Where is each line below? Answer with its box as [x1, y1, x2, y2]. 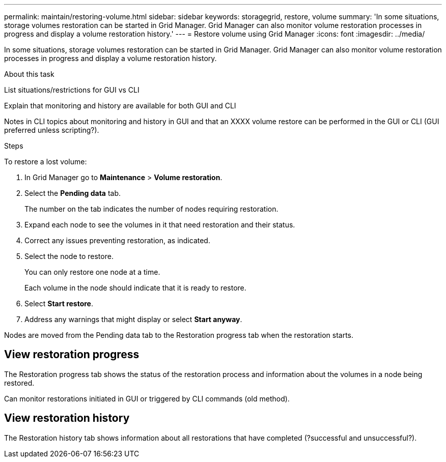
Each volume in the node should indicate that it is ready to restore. [24, 283, 246, 292]
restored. [4, 378, 35, 387]
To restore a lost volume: [4, 157, 87, 166]
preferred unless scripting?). [4, 126, 99, 134]
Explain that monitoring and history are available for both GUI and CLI [4, 101, 236, 110]
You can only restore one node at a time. [24, 268, 160, 276]
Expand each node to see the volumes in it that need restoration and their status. [24, 220, 295, 229]
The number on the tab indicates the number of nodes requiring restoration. [24, 205, 278, 213]
